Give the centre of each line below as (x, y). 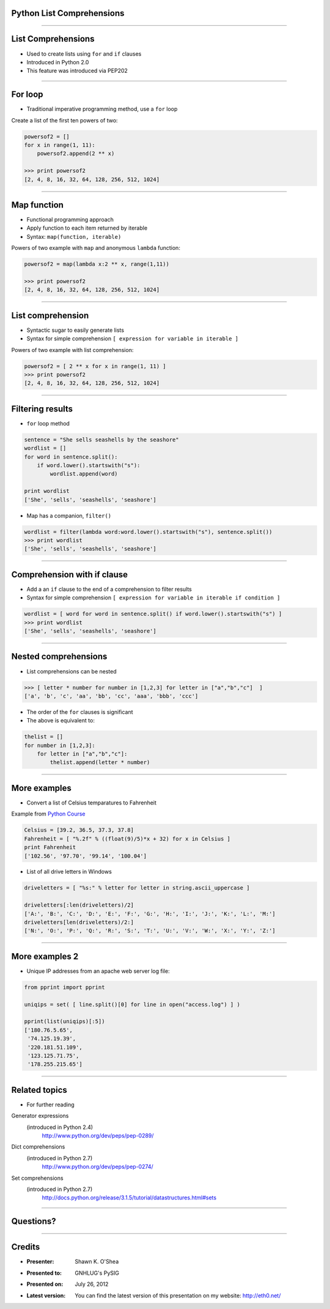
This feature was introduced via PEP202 (77, 71)
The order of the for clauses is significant (80, 712)
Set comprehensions (37, 1178)
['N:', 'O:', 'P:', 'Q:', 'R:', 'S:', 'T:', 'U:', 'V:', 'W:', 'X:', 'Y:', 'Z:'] (150, 931)
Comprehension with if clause (70, 575)
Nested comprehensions (59, 657)
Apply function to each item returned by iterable (87, 228)
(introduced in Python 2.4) (60, 1127)
